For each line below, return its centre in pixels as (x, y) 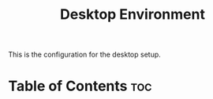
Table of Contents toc (80, 86)
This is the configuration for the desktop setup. (85, 55)
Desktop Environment (133, 15)
